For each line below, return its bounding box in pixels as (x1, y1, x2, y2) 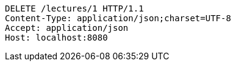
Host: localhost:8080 (5, 33, 108, 42)
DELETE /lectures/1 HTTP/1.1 (5, 4, 144, 13)
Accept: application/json (5, 23, 129, 33)
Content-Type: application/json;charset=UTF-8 (5, 13, 231, 23)
